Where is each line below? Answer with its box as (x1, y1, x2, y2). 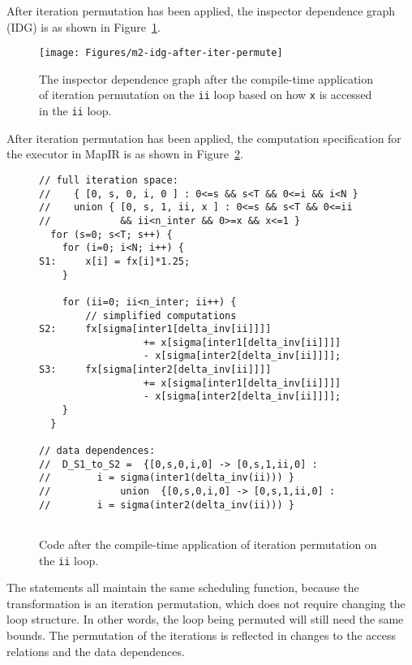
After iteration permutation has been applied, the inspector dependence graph (6, 2, 396, 19)
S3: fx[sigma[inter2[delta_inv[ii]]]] (39, 364, 272, 376)
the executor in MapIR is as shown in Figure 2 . (6, 145, 243, 162)
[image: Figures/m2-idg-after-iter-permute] (39, 47, 283, 59)
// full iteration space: (39, 174, 178, 186)
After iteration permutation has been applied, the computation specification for (6, 129, 401, 146)
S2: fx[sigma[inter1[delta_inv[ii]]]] (39, 323, 272, 335)
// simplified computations (85, 309, 237, 322)
